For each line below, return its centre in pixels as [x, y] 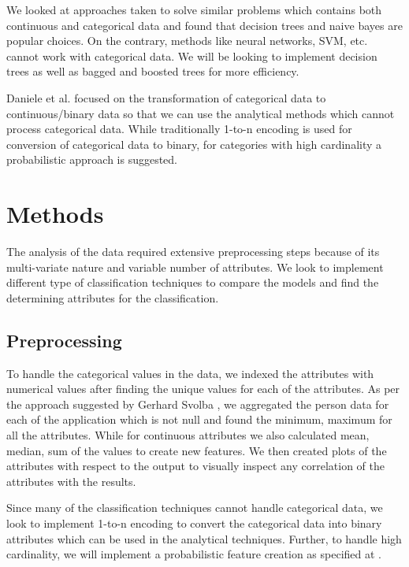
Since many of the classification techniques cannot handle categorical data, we [195, 508]
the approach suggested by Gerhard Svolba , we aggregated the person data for [198, 404]
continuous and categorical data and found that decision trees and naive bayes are [204, 25]
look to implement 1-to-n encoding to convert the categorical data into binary [194, 523]
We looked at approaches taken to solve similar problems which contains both [194, 9]
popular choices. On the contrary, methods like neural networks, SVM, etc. [187, 41]
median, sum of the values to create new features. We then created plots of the [197, 450]
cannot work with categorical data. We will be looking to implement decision [192, 56]
